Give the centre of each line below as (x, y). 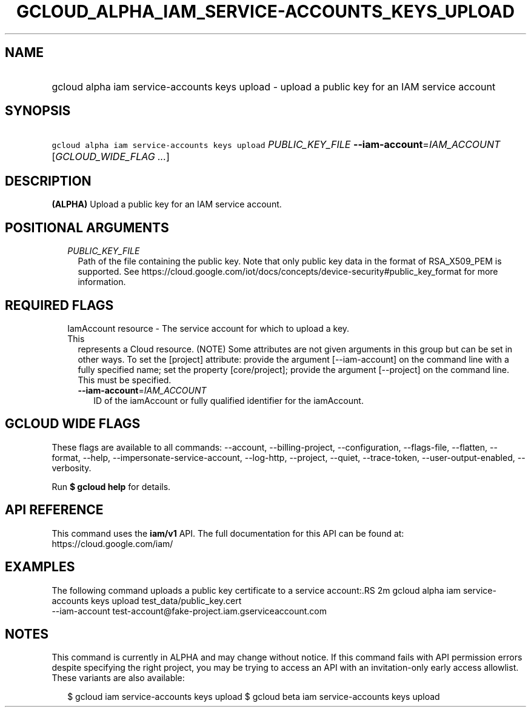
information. (102, 282)
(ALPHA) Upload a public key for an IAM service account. (167, 204)
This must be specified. (125, 380)
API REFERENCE (54, 510)
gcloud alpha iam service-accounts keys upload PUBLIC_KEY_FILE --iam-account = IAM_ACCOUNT (276, 145)
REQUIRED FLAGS (59, 305)
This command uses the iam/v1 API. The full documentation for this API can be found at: (228, 533)
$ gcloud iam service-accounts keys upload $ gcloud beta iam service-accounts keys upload (254, 697)
